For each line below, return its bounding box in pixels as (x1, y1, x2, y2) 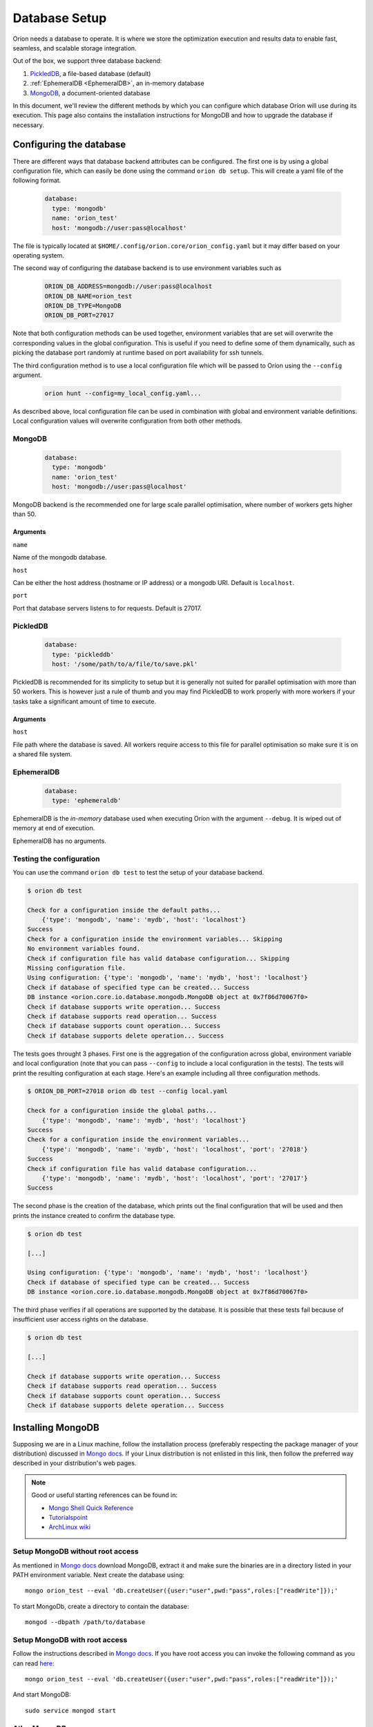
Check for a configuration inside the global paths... (27, 1107, 217, 1115)
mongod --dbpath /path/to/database (25, 1619, 146, 1626)
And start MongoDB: (12, 1690, 71, 1699)
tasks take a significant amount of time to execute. (12, 697, 157, 705)
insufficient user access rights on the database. (12, 1315, 149, 1324)
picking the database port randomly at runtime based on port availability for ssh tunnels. (12, 349, 264, 357)
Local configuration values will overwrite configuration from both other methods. (12, 417, 242, 425)
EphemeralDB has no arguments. (12, 837, 106, 845)
